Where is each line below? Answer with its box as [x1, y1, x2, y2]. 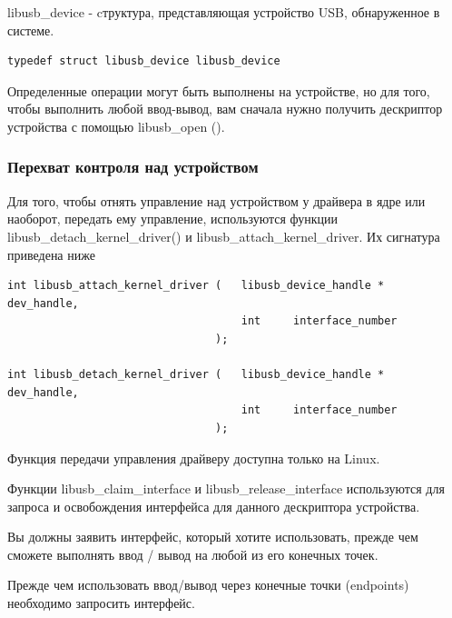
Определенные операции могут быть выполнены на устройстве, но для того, [7, 81, 430, 100]
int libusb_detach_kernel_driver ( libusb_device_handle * [7, 368, 385, 382]
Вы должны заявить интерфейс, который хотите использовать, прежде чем [7, 527, 418, 546]
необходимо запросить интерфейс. [7, 593, 195, 613]
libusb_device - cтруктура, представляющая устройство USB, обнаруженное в [7, 3, 440, 21]
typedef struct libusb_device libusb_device [7, 55, 280, 68]
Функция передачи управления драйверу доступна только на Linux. [7, 448, 380, 467]
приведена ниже [7, 244, 95, 264]
